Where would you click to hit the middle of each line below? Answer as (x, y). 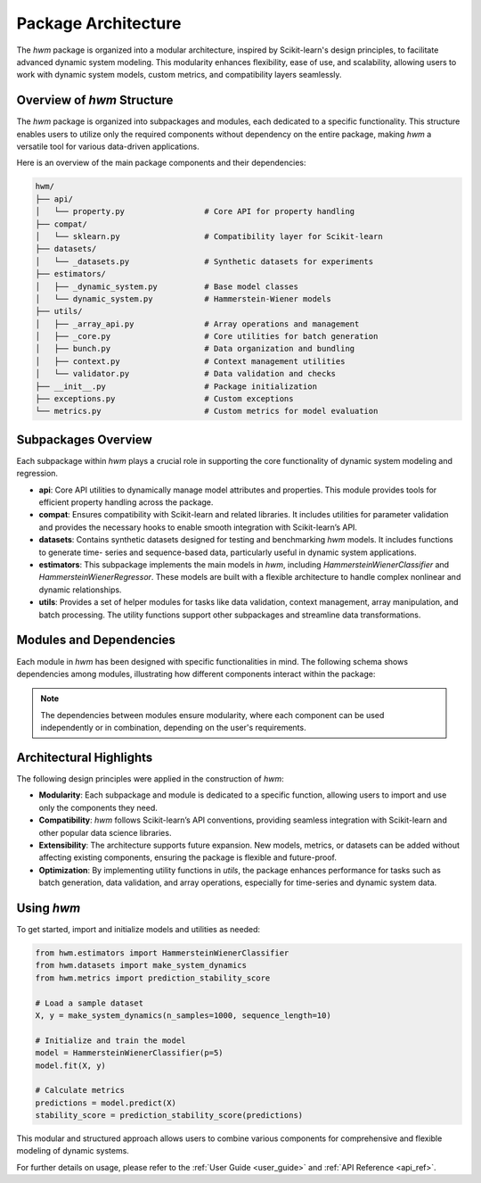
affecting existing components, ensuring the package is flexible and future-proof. (188, 857)
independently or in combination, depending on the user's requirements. (173, 728)
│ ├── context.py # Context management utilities (190, 361)
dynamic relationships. (80, 590)
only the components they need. (98, 807)
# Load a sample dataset (90, 1003)
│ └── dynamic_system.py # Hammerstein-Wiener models (183, 298)
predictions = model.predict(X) (106, 1103)
